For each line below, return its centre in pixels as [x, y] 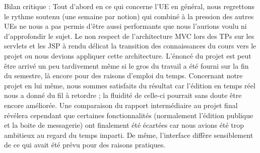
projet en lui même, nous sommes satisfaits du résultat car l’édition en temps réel [130, 85]
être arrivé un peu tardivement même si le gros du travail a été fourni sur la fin [126, 65]
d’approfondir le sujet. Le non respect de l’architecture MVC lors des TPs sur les [129, 36]
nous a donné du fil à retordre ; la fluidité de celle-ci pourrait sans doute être [123, 95]
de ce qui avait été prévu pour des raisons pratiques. [85, 145]
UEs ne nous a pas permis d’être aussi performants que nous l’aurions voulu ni [125, 26]
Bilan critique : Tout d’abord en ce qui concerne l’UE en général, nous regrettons [129, 6]
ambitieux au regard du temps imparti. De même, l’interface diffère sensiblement [129, 135]
